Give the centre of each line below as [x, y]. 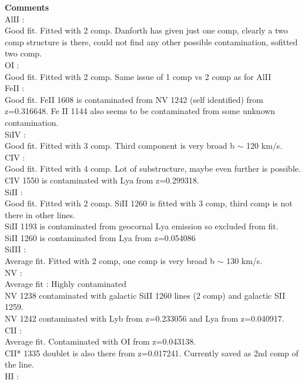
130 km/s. [244, 261]
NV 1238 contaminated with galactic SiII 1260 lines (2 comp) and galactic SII [145, 295]
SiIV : [15, 134]
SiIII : [16, 249]
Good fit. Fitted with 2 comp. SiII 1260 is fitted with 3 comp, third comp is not [149, 203]
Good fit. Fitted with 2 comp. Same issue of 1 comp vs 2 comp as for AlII [138, 76]
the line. [19, 364]
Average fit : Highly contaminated [66, 284]
